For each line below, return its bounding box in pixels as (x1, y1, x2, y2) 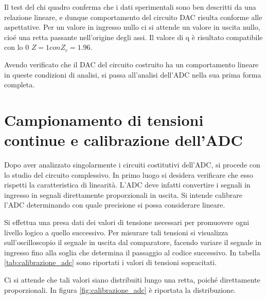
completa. (4, 79, 35, 90)
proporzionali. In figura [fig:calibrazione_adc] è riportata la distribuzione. (4, 284, 236, 295)
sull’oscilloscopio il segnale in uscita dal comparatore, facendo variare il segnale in (4, 237, 261, 248)
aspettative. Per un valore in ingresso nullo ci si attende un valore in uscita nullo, (4, 22, 260, 32)
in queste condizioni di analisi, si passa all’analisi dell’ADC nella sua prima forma (4, 69, 261, 80)
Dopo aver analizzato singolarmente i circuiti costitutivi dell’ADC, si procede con (4, 159, 260, 170)
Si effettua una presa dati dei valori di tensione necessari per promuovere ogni (4, 217, 250, 228)
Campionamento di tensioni (4, 109, 204, 130)
